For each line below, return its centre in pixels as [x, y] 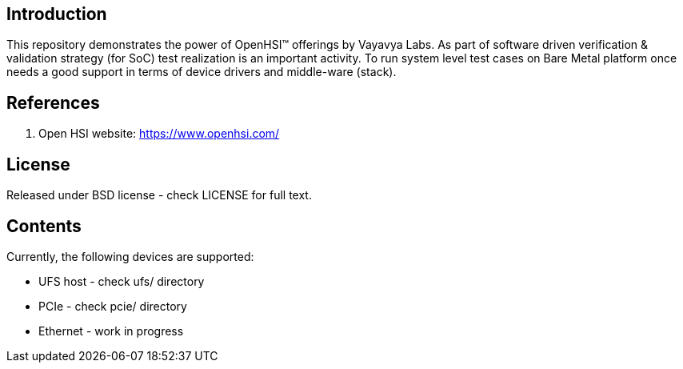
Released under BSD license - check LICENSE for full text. [159, 195]
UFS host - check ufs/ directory [122, 281]
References [53, 102]
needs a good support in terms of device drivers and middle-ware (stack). [202, 72]
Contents [44, 226]
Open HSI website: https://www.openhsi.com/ [159, 134]
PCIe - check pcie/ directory [113, 306]
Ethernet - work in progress [111, 331]
